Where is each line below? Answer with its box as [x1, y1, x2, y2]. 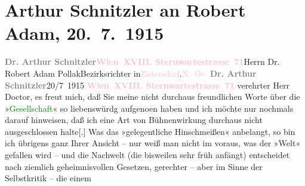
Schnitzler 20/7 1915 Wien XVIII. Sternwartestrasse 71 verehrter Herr [5, 78, 290, 91]
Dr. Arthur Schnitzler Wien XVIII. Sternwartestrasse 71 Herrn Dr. [5, 55, 280, 68]
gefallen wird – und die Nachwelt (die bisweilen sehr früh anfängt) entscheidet [5, 149, 290, 161]
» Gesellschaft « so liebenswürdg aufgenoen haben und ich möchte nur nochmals [5, 102, 294, 114]
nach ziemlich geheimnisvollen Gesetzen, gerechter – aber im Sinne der [5, 160, 263, 172]
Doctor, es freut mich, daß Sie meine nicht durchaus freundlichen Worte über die [5, 90, 300, 103]
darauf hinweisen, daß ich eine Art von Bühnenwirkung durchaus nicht [5, 114, 263, 126]
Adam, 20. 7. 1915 [5, 21, 164, 45]
